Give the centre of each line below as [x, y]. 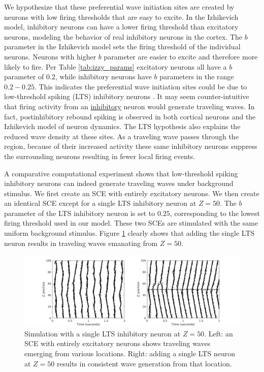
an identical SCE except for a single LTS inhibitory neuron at [100, 203]
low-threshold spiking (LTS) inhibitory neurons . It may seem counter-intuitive [127, 96]
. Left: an [219, 333]
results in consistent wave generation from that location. [144, 363]
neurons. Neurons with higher [50, 56]
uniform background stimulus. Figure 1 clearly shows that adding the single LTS [129, 233]
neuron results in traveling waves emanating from [81, 243]
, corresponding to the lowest [215, 213]
